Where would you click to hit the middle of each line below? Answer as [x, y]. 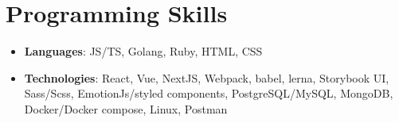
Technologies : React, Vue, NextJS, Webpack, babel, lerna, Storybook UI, [207, 77]
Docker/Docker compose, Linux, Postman [126, 108]
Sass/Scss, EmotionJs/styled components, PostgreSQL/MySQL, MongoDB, [209, 93]
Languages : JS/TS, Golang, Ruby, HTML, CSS [143, 51]
